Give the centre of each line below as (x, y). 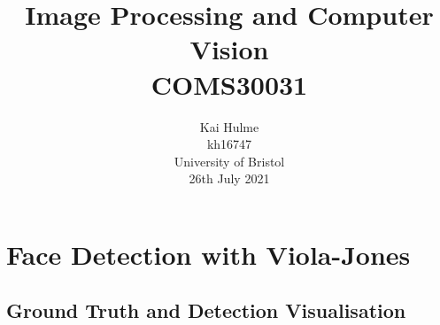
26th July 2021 (229, 178)
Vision (229, 49)
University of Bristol (229, 161)
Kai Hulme (229, 126)
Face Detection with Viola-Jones (208, 254)
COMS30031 (229, 84)
